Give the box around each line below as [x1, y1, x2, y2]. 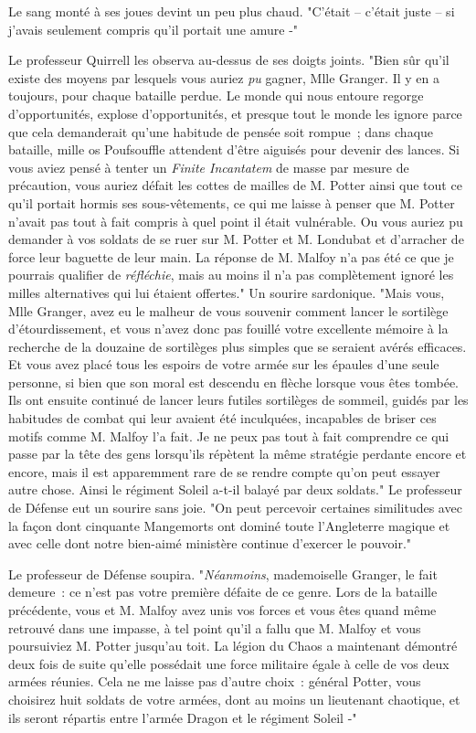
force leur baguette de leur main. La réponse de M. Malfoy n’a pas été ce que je [8, 247, 454, 266]
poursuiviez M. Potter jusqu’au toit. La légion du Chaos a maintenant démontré [8, 636, 458, 655]
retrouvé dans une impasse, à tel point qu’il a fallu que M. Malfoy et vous [8, 618, 421, 637]
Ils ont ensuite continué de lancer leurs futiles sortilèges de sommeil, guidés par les [8, 390, 469, 409]
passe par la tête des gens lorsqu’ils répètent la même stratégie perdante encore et [8, 444, 467, 463]
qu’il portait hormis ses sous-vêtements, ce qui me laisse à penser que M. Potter [8, 193, 455, 212]
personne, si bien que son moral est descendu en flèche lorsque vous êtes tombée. [8, 372, 459, 391]
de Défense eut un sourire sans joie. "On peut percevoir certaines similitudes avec [8, 498, 462, 517]
